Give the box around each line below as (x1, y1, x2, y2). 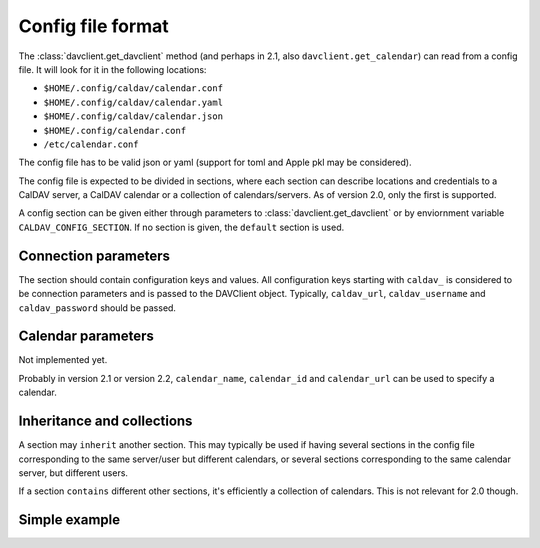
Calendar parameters (18, 328, 155, 345)
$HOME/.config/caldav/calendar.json (43, 111, 224, 122)
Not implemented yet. (18, 354, 108, 366)
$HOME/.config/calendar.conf (43, 125, 187, 136)
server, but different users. (18, 466, 129, 479)
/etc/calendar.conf (43, 138, 139, 150)
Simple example (18, 511, 121, 529)
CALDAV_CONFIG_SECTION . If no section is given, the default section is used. (18, 221, 345, 233)
